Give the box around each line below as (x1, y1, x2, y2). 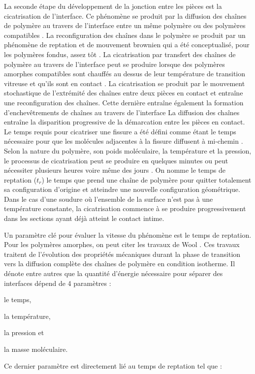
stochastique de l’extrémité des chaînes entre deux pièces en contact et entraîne (4, 88, 243, 98)
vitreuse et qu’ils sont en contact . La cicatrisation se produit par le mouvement (4, 78, 245, 88)
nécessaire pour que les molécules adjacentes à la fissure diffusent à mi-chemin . (4, 136, 243, 146)
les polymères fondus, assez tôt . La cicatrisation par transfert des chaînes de (4, 49, 236, 59)
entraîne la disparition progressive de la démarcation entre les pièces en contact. (4, 117, 245, 127)
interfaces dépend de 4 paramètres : (4, 278, 111, 288)
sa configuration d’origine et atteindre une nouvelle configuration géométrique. (4, 184, 240, 194)
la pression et (4, 327, 44, 338)
